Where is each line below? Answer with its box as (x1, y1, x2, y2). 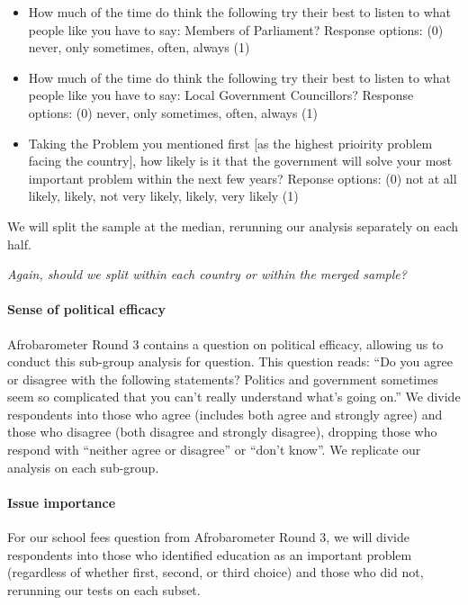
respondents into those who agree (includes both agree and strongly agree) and (7, 404, 443, 423)
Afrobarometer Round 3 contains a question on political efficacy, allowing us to (7, 334, 444, 353)
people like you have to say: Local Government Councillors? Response (28, 86, 414, 104)
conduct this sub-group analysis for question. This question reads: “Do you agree (7, 352, 453, 371)
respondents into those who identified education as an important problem (7, 545, 412, 564)
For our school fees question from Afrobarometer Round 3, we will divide (7, 528, 409, 546)
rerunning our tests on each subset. (7, 580, 201, 599)
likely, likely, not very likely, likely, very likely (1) (28, 186, 299, 205)
